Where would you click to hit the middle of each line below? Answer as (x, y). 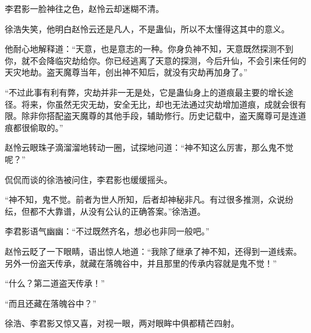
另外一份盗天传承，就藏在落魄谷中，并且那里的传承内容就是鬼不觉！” (141, 263)
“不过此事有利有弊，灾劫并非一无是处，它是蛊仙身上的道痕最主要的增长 (145, 92)
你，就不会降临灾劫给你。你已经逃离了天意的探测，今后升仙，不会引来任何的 (155, 60)
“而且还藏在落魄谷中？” (51, 303)
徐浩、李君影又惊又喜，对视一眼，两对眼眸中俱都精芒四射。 (122, 323)
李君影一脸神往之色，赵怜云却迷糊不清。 (84, 8)
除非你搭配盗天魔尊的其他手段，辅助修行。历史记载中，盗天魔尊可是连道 (164, 116)
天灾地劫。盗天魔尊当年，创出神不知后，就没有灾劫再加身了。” (126, 72)
